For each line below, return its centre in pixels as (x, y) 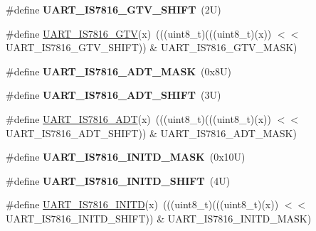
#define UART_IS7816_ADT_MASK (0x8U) (118, 71)
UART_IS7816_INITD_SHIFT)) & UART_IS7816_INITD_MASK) (159, 218)
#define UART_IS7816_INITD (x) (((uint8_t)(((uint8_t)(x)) (142, 204)
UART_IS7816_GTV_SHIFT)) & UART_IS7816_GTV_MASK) (152, 47)
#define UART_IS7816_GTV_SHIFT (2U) (114, 9)
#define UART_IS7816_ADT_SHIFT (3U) (114, 95)
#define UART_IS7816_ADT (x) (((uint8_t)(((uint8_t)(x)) (139, 118)
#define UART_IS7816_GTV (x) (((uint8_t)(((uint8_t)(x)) (139, 33)
